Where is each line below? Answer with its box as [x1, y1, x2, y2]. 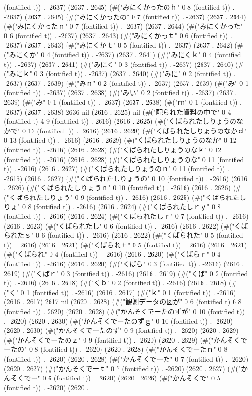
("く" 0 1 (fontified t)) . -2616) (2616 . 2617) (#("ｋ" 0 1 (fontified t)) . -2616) [4, 287, 236, 297]
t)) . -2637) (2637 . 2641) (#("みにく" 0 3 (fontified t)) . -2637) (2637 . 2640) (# [4, 59, 244, 69]
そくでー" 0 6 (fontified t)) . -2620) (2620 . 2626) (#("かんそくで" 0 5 [10, 373, 220, 383]
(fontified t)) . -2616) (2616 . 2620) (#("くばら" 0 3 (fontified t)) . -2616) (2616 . [4, 259, 244, 269]
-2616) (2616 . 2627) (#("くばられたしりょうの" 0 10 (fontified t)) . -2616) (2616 [4, 173, 248, 183]
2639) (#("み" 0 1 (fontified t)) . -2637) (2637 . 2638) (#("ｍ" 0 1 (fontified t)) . [4, 97, 242, 107]
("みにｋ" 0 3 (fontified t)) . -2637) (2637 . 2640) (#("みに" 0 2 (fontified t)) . [4, 68, 235, 79]
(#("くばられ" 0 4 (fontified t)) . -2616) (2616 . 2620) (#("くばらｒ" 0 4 [4, 249, 221, 259]
